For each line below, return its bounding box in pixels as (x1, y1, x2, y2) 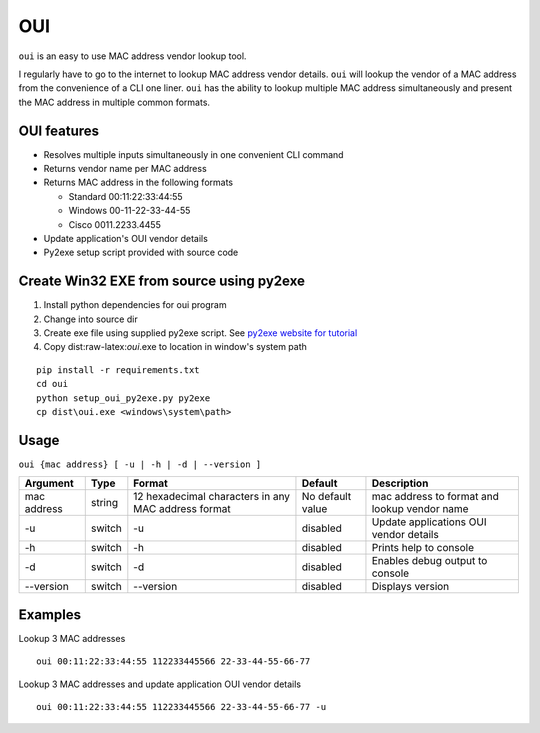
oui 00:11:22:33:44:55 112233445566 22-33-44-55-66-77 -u (36, 701, 327, 712)
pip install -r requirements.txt (36, 364, 200, 375)
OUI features (18, 122, 100, 139)
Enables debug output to (371, 554, 488, 568)
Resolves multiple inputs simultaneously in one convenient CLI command (43, 148, 344, 160)
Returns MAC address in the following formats (43, 176, 234, 189)
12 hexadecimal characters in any (133, 490, 290, 504)
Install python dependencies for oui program (43, 299, 227, 311)
